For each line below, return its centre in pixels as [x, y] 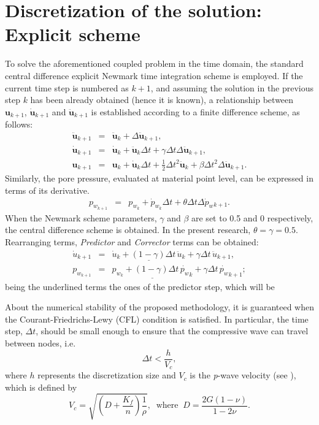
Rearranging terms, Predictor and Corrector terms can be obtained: [132, 241]
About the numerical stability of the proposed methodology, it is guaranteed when [159, 307]
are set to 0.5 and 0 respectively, [252, 217]
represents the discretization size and [107, 375]
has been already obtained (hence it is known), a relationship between [162, 100]
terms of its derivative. [47, 190]
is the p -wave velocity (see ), [243, 375]
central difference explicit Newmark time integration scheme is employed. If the [154, 75]
